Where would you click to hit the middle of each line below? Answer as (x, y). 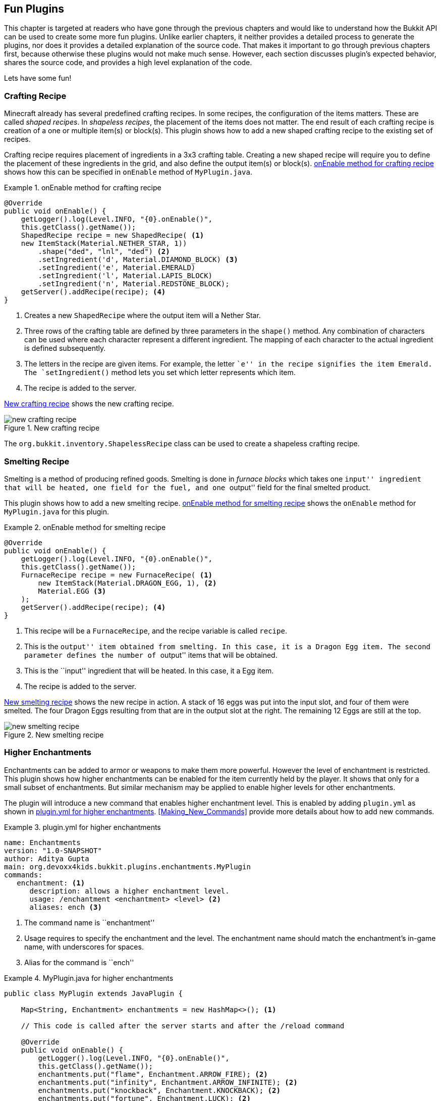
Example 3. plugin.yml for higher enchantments (82, 827)
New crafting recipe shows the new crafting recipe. (89, 404)
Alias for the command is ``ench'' (79, 962)
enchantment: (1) (51, 883)
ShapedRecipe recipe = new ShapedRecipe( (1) (113, 235)
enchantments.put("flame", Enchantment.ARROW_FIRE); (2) (153, 1074)
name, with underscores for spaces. (84, 947)
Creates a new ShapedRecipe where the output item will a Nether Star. (143, 316)
